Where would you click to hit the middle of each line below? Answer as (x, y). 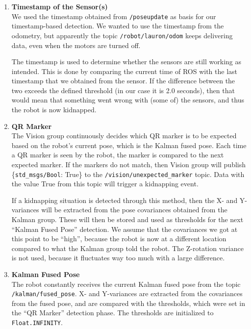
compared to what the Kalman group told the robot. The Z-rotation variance (127, 248)
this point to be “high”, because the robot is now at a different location (119, 239)
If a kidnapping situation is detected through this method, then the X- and (125, 200)
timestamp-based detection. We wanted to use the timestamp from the (118, 26)
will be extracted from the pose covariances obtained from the (134, 210)
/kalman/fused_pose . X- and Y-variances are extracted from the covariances (127, 293)
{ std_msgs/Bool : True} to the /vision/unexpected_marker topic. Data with (128, 174)
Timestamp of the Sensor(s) (60, 6)
